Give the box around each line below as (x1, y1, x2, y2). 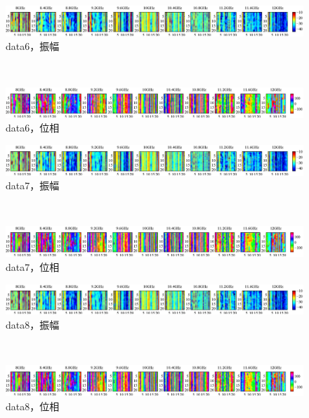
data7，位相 (6, 259, 60, 274)
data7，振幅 (6, 178, 60, 193)
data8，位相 (6, 398, 60, 413)
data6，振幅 (6, 39, 60, 53)
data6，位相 (6, 120, 60, 135)
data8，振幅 (6, 317, 60, 331)
